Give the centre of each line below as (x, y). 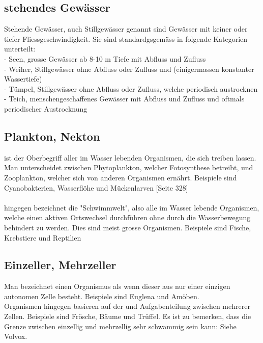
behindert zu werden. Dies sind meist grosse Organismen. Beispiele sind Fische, (128, 227)
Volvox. (16, 336)
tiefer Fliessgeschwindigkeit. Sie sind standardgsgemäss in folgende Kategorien (126, 38)
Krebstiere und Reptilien (43, 237)
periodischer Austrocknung (46, 108)
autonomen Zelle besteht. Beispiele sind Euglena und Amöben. (102, 296)
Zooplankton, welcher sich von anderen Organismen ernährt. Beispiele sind (121, 177)
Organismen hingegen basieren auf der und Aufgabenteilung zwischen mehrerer (127, 306)
